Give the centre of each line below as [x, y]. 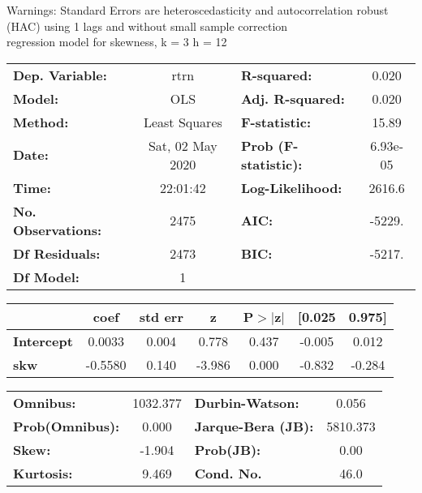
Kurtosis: [43, 473]
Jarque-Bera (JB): [254, 426]
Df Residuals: [57, 253]
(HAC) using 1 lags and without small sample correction [147, 26]
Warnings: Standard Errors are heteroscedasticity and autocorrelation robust [198, 10]
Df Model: [46, 277]
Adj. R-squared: [293, 98]
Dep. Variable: [60, 75]
